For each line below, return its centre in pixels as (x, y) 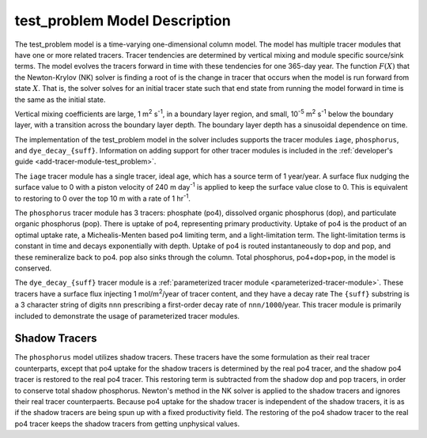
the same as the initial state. (60, 100)
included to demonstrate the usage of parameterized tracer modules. (127, 315)
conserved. (33, 268)
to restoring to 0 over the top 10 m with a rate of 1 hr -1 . (103, 198)
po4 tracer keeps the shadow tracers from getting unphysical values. (127, 424)
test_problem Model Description (123, 21)
